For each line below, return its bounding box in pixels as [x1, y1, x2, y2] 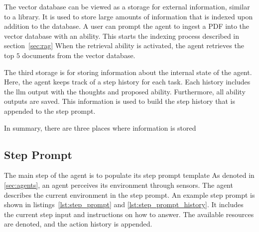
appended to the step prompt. [4, 105, 96, 116]
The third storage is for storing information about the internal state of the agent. [4, 67, 252, 77]
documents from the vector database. [22, 50, 135, 60]
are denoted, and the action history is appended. [4, 219, 152, 229]
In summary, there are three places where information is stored [4, 122, 196, 133]
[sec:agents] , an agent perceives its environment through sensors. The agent [4, 179, 233, 190]
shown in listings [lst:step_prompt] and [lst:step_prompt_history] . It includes [4, 199, 244, 210]
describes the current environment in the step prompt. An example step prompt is [4, 189, 255, 200]
